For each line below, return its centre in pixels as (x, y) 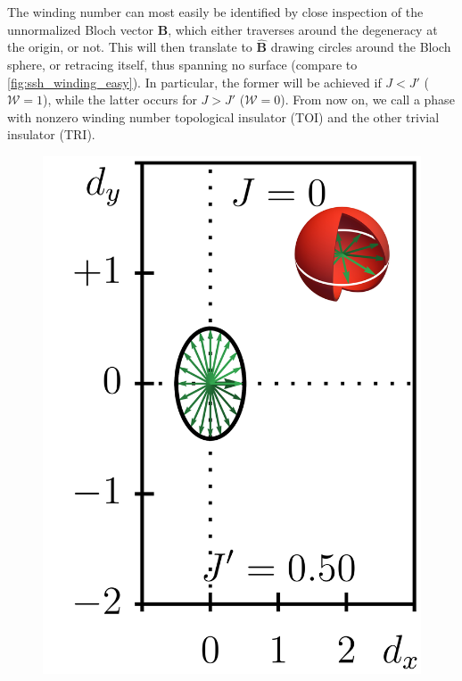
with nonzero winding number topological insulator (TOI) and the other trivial (223, 116)
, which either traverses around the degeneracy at (303, 29)
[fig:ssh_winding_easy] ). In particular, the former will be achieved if (194, 82)
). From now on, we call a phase (367, 100)
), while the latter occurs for (120, 100)
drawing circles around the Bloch (361, 47)
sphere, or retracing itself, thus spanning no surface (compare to (182, 64)
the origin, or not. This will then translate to (130, 47)
